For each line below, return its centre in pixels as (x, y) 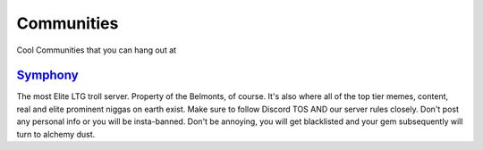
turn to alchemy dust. (56, 134)
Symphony (48, 75)
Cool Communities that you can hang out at (97, 50)
